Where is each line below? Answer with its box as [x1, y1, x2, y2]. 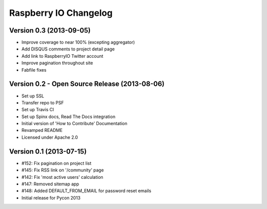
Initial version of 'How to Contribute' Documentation [21, 121, 128, 126]
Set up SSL [21, 93, 44, 99]
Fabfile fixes [21, 67, 46, 73]
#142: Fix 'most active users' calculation [21, 174, 103, 180]
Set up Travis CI [21, 107, 54, 113]
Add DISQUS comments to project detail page [21, 46, 115, 52]
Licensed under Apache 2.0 [21, 134, 78, 140]
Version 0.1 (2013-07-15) [9, 147, 87, 156]
